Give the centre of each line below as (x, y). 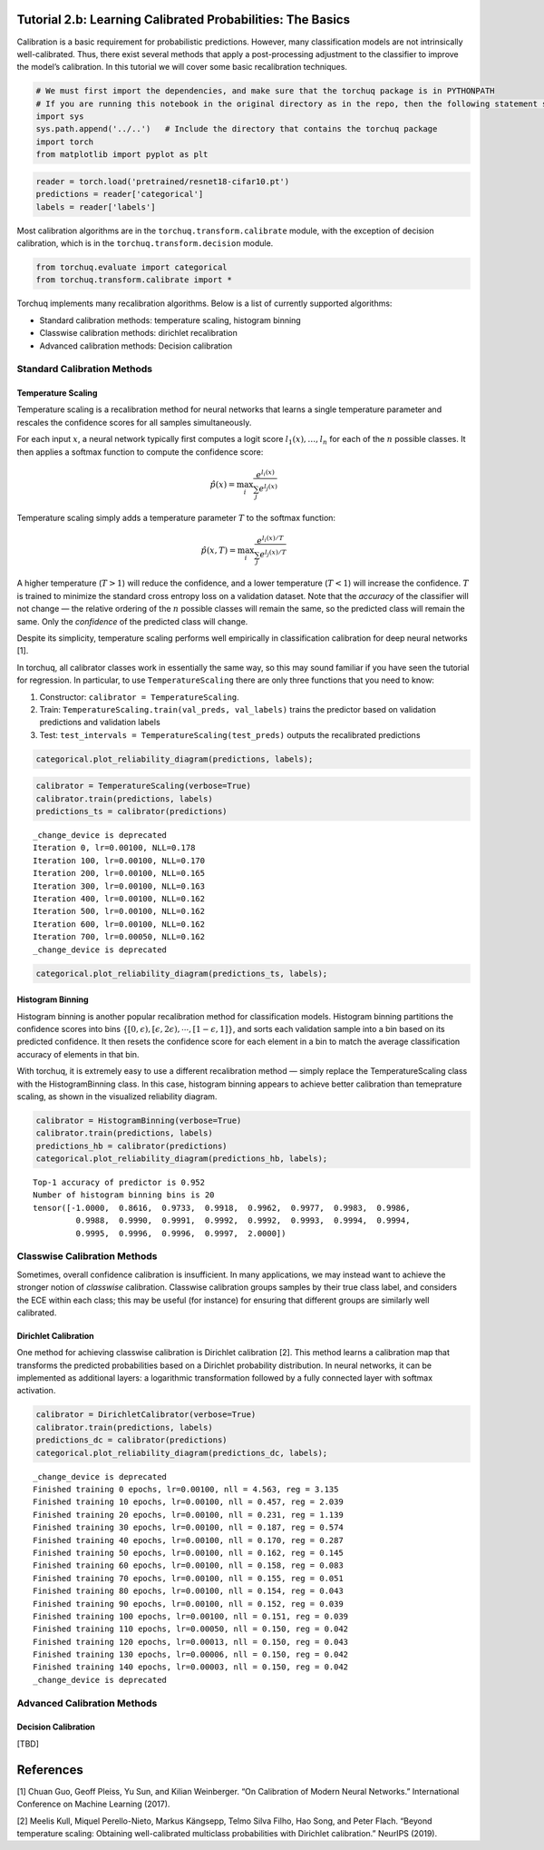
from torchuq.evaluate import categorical (131, 267)
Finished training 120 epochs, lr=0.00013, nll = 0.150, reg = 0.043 (191, 1642)
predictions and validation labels (100, 723)
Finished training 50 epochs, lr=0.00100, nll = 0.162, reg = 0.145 (188, 1553)
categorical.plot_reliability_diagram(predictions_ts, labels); (182, 973)
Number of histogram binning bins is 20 (124, 1195)
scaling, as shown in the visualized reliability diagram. (117, 1096)
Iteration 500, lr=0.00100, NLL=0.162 (119, 911)
